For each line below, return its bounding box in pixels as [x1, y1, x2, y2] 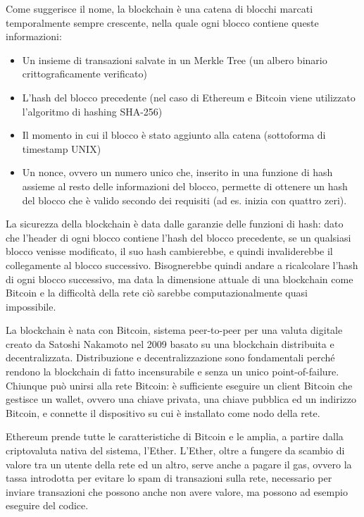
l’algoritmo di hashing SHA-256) [22, 104, 163, 118]
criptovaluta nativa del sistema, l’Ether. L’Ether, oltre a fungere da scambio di [6, 443, 345, 458]
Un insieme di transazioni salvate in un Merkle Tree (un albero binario [22, 52, 327, 67]
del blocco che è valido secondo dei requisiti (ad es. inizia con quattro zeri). [22, 192, 347, 207]
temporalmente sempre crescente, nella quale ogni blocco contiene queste [6, 15, 319, 30]
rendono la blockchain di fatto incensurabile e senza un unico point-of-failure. [6, 364, 339, 379]
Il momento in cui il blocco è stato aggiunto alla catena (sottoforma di [22, 127, 326, 142]
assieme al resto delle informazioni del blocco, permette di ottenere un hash [22, 178, 348, 193]
